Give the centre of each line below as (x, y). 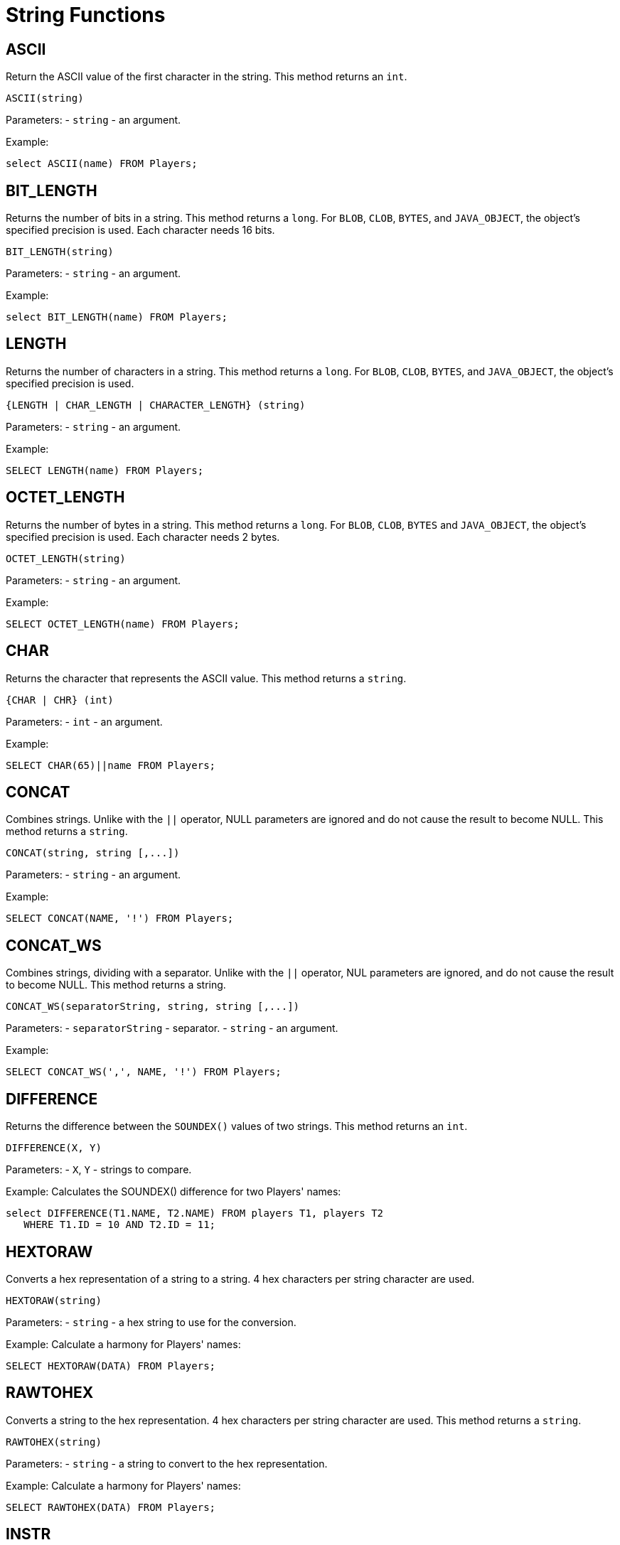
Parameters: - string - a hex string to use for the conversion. (151, 1322)
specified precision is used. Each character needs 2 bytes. (143, 537)
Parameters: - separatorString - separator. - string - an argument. (172, 1028)
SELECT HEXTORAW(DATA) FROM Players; (111, 1366)
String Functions (86, 15)
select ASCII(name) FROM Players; (102, 164)
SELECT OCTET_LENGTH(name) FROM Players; (123, 624)
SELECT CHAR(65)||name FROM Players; (111, 765)
